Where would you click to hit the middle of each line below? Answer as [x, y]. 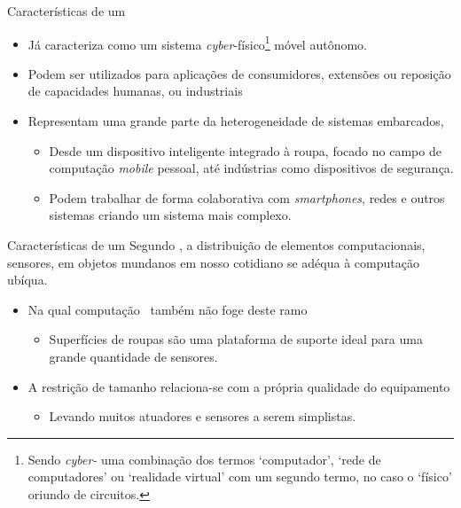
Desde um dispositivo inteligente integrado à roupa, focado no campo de [245, 150]
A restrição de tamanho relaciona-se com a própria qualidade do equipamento [239, 386]
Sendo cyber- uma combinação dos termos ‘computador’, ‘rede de [204, 459]
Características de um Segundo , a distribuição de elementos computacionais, [216, 245]
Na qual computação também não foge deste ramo [168, 309]
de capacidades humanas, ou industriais [135, 91]
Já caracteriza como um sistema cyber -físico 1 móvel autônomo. [197, 43]
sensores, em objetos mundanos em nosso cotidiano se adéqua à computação [213, 262]
